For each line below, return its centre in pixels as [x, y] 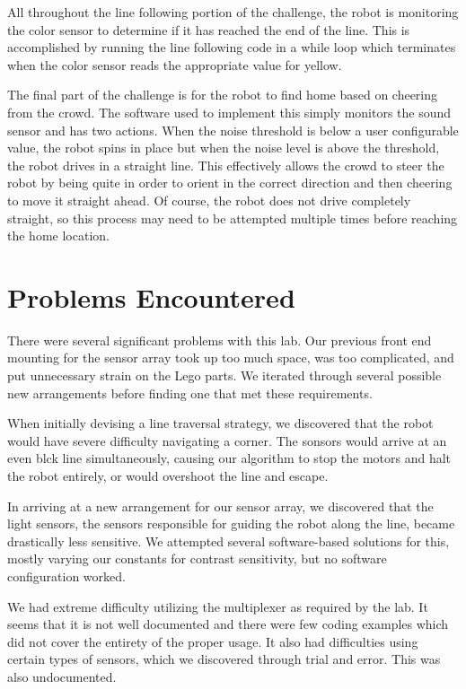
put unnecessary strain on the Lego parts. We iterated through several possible [224, 375]
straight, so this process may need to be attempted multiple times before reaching [233, 218]
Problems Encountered [151, 297]
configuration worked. [66, 576]
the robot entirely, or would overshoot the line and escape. [168, 475]
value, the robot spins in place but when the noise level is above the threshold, [224, 148]
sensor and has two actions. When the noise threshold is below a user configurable [233, 130]
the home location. [58, 235]
